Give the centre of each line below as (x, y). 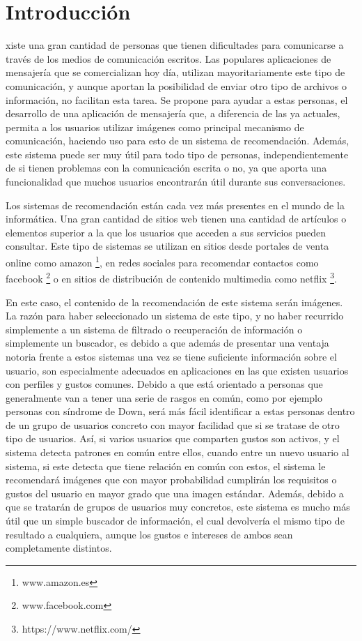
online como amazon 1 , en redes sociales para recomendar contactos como (162, 261)
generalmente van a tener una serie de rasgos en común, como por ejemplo (164, 397)
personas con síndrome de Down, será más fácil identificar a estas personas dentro (180, 411)
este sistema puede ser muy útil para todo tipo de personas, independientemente (177, 154)
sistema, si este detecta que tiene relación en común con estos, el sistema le (166, 466)
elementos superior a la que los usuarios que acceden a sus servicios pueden (166, 232)
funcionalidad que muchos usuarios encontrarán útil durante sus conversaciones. (176, 182)
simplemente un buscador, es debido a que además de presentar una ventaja (167, 343)
